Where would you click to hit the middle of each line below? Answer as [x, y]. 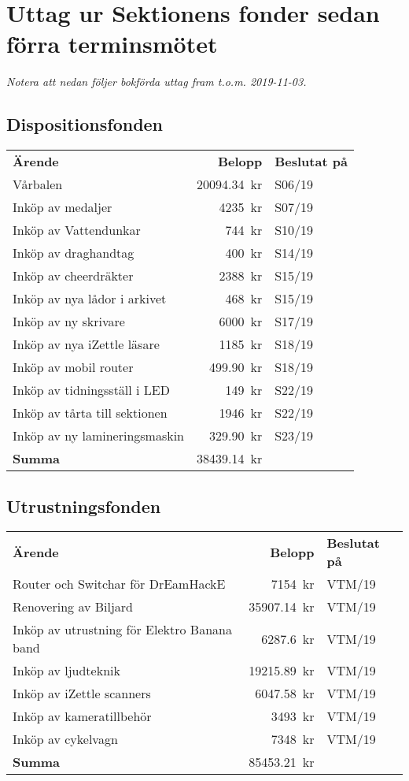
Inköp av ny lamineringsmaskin [99, 436]
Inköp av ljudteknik [66, 671]
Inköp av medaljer [63, 207]
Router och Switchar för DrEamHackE [119, 584]
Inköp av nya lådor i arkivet [90, 299]
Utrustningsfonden [84, 506]
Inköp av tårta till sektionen [90, 413]
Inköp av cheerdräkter [73, 276]
